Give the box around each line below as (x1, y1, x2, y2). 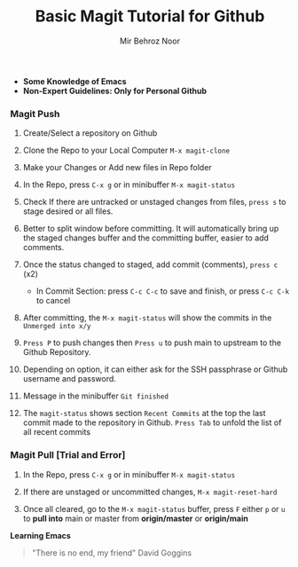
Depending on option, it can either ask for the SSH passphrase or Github (22, 364, 288, 374)
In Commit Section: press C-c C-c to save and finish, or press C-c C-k (35, 286, 290, 296)
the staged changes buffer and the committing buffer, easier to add (22, 232, 270, 243)
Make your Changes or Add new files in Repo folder (22, 162, 212, 173)
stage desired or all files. (22, 206, 114, 217)
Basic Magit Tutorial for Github (35, 6, 265, 27)
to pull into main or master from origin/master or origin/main (22, 513, 249, 524)
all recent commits (22, 427, 91, 437)
